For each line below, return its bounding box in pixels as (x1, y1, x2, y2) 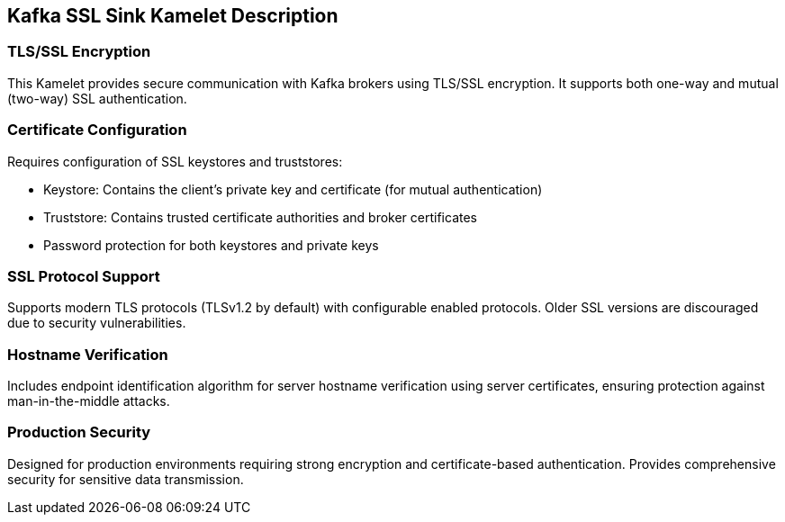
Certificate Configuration (7, 121, 187, 139)
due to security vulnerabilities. (7, 315, 186, 331)
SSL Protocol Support (7, 266, 160, 285)
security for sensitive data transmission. (7, 471, 244, 487)
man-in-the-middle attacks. (7, 393, 170, 409)
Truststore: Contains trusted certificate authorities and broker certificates (43, 209, 478, 225)
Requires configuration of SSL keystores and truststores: (7, 153, 343, 169)
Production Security (7, 423, 151, 442)
